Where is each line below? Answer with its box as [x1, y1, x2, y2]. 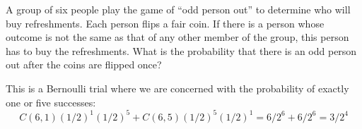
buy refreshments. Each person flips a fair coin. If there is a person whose [6, 16, 325, 30]
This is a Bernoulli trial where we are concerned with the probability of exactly [6, 80, 349, 95]
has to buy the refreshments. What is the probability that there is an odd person [6, 43, 357, 58]
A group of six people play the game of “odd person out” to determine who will [6, 2, 351, 16]
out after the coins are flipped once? [6, 57, 162, 72]
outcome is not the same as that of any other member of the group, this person [6, 30, 349, 44]
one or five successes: [6, 94, 96, 109]
